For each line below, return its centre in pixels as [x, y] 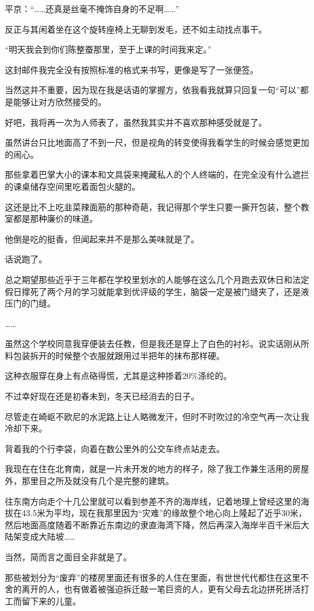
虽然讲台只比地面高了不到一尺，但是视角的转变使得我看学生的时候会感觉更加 [157, 142]
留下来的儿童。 [51, 600]
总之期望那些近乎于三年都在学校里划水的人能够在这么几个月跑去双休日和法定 [157, 279]
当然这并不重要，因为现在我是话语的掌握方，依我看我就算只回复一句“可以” [153, 90]
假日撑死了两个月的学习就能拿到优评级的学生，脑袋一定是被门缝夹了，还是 [153, 291]
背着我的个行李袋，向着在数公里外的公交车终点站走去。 [115, 448]
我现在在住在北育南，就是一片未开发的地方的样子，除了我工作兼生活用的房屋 [157, 469]
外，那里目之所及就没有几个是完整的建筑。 [89, 481]
